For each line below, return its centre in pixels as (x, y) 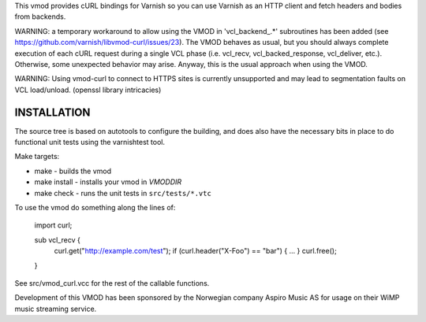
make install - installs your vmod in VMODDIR (108, 182)
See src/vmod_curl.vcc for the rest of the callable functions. (112, 283)
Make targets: (37, 157)
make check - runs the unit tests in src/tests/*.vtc (123, 193)
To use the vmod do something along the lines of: (95, 207)
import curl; (53, 225)
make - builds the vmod (73, 171)
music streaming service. (56, 309)
